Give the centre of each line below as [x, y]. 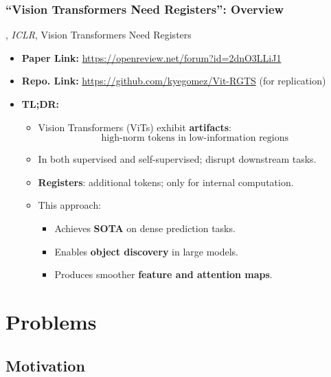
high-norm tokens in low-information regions [195, 138]
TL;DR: [41, 104]
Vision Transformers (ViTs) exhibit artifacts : [135, 127]
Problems [51, 321]
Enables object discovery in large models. [147, 251]
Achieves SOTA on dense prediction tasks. [145, 228]
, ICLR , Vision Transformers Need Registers [99, 35]
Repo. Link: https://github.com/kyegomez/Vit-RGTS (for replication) [174, 81]
